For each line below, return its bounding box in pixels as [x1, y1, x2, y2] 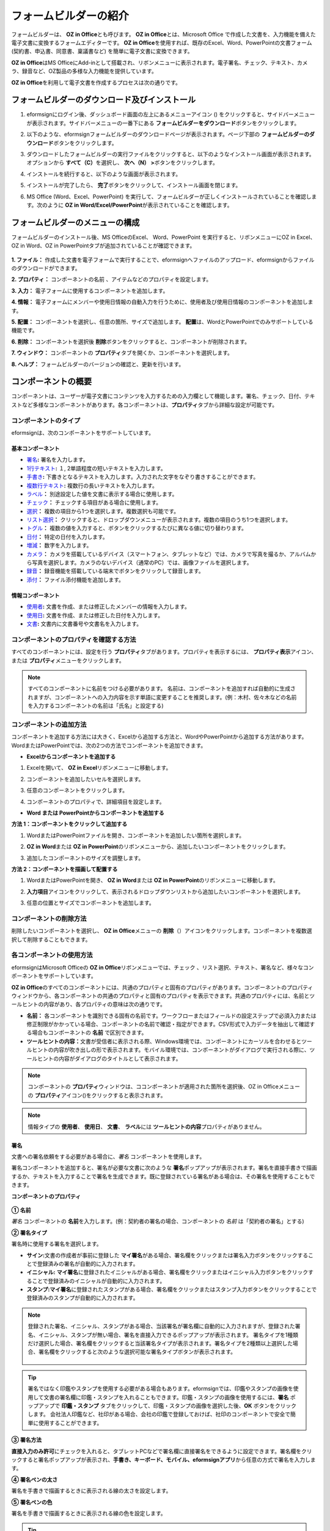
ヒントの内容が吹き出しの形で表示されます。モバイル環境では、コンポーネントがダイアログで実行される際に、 [31, 1046, 310, 1053]
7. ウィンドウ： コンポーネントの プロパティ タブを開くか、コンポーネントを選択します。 [11, 349, 233, 356]
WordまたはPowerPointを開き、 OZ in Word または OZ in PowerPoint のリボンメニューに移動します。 [26, 876, 279, 884]
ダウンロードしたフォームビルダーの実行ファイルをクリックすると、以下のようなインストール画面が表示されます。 [26, 150, 315, 157]
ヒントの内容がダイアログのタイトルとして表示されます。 [37, 1055, 182, 1062]
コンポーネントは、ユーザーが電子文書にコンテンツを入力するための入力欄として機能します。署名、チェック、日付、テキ [11, 393, 315, 400]
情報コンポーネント [11, 592, 60, 599]
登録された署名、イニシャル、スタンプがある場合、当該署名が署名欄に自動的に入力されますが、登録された [28, 1323, 296, 1330]
